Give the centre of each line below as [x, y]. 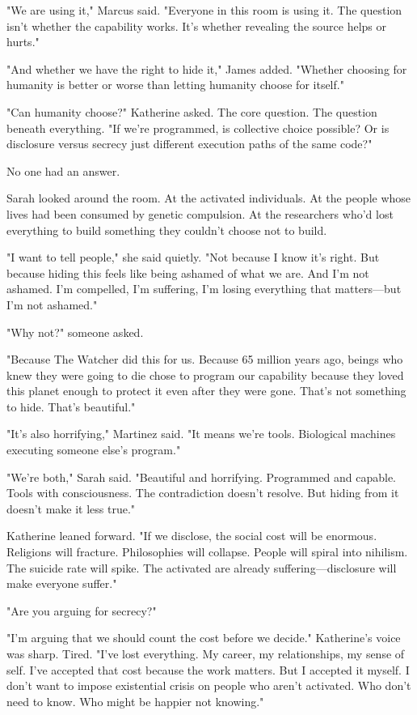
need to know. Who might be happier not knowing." [135, 701]
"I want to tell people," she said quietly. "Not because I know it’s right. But [193, 257]
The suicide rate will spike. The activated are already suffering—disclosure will [202, 567]
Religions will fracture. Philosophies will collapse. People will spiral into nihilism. [207, 552]
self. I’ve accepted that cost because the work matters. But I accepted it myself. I [208, 669]
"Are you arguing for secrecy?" [82, 610]
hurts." [23, 42]
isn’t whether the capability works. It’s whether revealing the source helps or [196, 26]
